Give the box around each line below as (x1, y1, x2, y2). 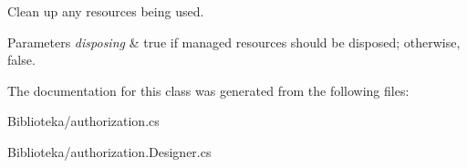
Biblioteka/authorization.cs (7, 111, 160, 131)
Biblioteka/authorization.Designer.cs (7, 142, 212, 161)
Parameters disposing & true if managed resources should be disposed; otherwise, (7, 32, 461, 51)
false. (7, 50, 36, 69)
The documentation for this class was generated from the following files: (7, 80, 410, 100)
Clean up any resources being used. (7, 2, 204, 20)
